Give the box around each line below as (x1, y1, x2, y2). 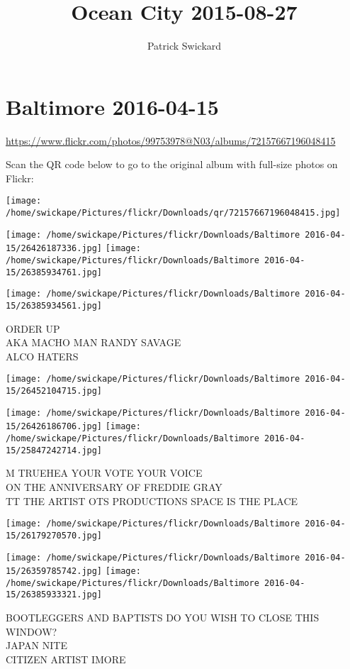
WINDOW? (6, 624, 57, 638)
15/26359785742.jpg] (6, 566, 103, 577)
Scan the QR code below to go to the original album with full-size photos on (6, 157, 338, 172)
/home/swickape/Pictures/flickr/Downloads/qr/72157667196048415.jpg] (6, 208, 341, 219)
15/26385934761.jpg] (6, 267, 103, 277)
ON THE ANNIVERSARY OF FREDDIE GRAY (6, 480, 222, 494)
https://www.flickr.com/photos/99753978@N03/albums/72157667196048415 (6, 133, 336, 148)
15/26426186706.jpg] (6, 421, 103, 432)
